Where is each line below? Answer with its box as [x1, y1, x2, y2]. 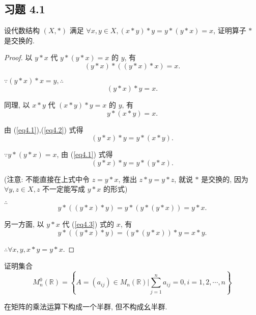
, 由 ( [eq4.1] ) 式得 [56, 149, 113, 160]
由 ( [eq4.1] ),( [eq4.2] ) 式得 [4, 124, 83, 135]
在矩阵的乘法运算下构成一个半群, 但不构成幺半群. [4, 301, 167, 311]
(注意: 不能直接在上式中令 [4, 173, 90, 184]
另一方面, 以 [4, 218, 44, 229]
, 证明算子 [213, 25, 246, 36]
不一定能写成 [42, 183, 86, 194]
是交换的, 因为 [201, 173, 248, 184]
